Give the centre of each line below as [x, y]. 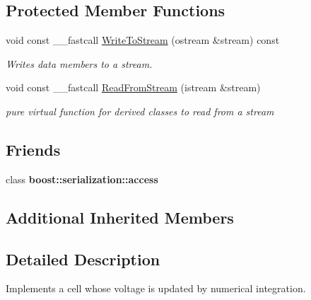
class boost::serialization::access [82, 179]
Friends [33, 149]
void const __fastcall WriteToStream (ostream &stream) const [143, 40]
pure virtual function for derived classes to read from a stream [140, 111]
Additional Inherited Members [120, 217]
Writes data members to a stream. [79, 63]
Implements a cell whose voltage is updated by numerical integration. [156, 288]
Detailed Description [83, 259]
